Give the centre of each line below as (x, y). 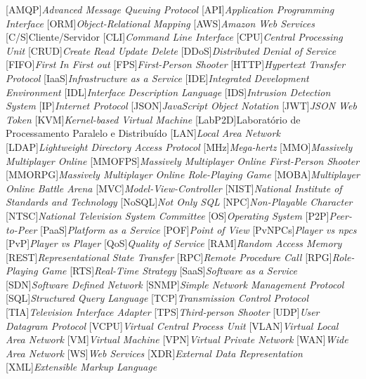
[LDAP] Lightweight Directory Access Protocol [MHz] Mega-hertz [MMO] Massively (179, 146)
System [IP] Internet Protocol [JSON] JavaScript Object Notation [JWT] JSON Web (181, 106)
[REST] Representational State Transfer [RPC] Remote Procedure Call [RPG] (169, 257)
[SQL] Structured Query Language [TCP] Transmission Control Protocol (157, 298)
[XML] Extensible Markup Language (81, 367)
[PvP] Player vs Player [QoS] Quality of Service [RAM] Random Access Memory (174, 243)
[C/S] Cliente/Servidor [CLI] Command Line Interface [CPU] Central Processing (174, 37)
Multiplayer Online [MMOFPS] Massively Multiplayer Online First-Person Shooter (183, 160)
